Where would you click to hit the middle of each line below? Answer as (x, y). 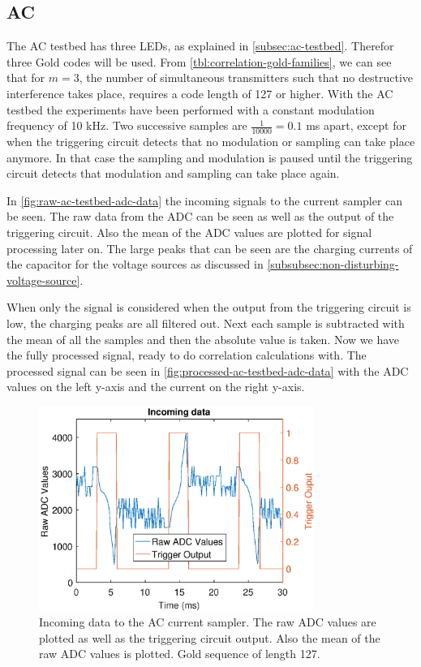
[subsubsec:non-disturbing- (333, 264)
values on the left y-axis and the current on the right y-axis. (156, 387)
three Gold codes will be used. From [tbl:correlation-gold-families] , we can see (199, 61)
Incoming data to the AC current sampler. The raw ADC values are (208, 622)
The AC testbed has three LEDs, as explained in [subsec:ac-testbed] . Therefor (200, 46)
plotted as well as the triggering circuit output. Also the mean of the (210, 637)
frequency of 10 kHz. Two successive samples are (127, 125)
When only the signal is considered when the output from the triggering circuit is (209, 307)
